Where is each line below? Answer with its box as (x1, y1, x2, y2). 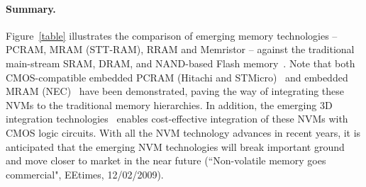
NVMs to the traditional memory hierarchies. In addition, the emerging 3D (6, 97, 333, 112)
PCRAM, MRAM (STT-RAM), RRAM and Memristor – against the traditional (6, 42, 355, 57)
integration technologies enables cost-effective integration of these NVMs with (6, 111, 348, 126)
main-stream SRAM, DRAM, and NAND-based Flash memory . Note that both (6, 55, 355, 70)
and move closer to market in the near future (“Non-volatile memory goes (6, 153, 326, 168)
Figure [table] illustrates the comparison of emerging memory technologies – (6, 28, 338, 42)
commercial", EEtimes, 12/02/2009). (6, 166, 164, 181)
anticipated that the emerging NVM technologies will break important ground (6, 139, 345, 154)
